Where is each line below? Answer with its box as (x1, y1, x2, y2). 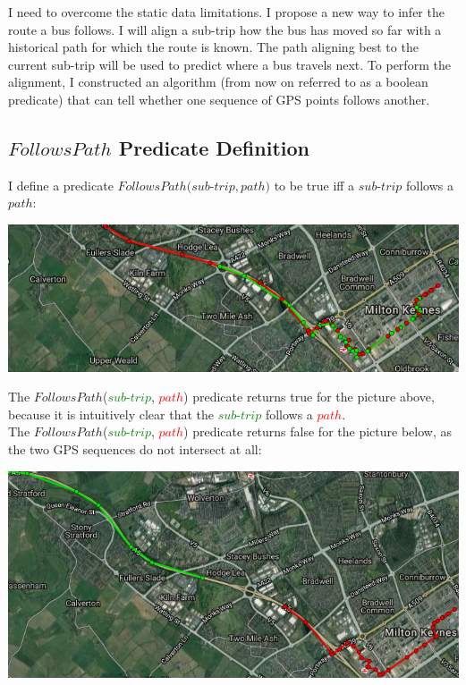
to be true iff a (274, 175, 355, 194)
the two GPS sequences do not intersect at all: (8, 440, 262, 459)
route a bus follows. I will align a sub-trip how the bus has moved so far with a (8, 20, 442, 38)
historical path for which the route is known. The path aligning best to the (8, 38, 419, 56)
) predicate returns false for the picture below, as (183, 422, 452, 441)
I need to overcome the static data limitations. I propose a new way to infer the (8, 3, 445, 21)
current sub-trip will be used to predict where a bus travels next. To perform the (8, 55, 451, 73)
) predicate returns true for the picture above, (183, 387, 435, 406)
